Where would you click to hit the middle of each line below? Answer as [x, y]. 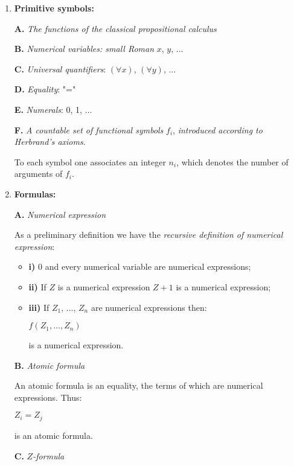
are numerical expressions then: [149, 307]
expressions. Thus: [48, 397]
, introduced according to [218, 129]
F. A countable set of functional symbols [89, 129]
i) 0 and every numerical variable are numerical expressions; [140, 267]
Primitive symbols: [54, 8]
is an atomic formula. [53, 435]
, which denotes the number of [232, 161]
